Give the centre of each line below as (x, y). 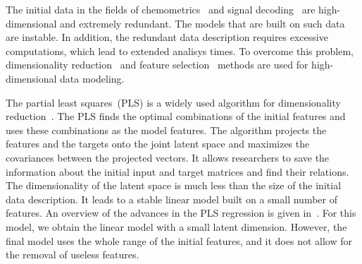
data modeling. (92, 78)
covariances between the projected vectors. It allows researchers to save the (168, 157)
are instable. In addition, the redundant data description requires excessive (167, 37)
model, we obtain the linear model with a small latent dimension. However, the (176, 226)
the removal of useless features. (73, 254)
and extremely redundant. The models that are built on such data (202, 23)
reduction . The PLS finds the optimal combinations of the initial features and (176, 116)
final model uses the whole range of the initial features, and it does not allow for (179, 240)
